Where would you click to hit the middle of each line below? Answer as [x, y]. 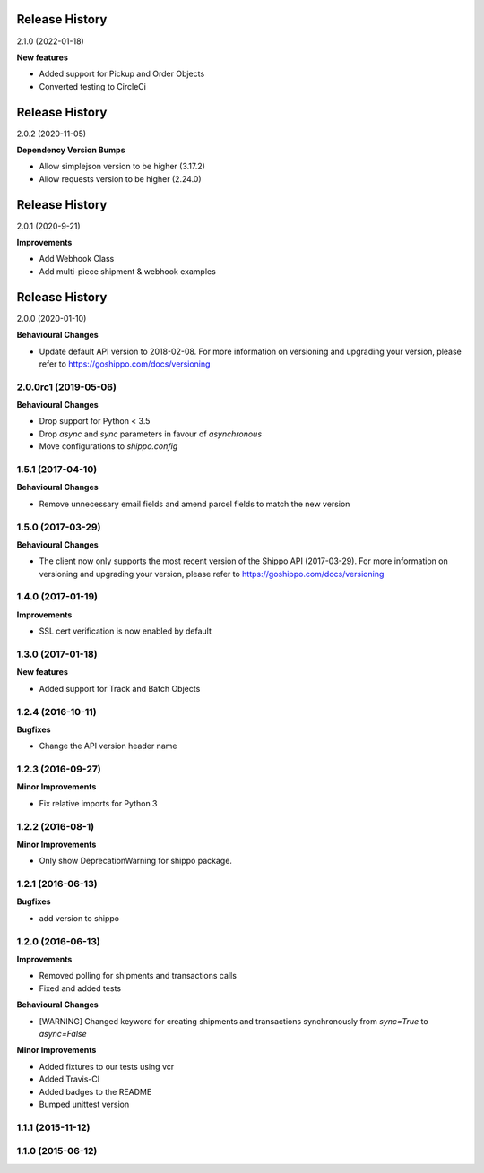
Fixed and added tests [80, 988]
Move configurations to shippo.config [108, 446]
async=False [63, 1033]
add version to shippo [79, 918]
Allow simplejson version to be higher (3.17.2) [122, 167]
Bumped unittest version [84, 1104]
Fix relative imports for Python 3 [98, 803]
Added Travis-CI [69, 1079]
